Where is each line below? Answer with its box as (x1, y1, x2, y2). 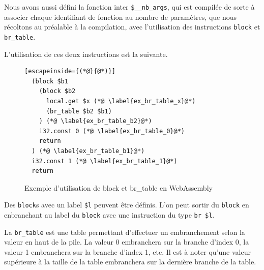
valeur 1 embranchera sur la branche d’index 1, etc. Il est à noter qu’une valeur (4, 246, 251, 257)
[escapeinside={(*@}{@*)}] (24, 68, 115, 75)
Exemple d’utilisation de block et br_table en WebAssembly (24, 182, 213, 193)
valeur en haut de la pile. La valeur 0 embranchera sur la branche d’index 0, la (4, 236, 249, 247)
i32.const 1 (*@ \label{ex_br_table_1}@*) (32, 157, 178, 165)
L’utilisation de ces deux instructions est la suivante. (4, 48, 168, 59)
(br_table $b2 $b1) (46, 107, 112, 115)
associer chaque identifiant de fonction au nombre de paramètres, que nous (4, 11, 237, 22)
